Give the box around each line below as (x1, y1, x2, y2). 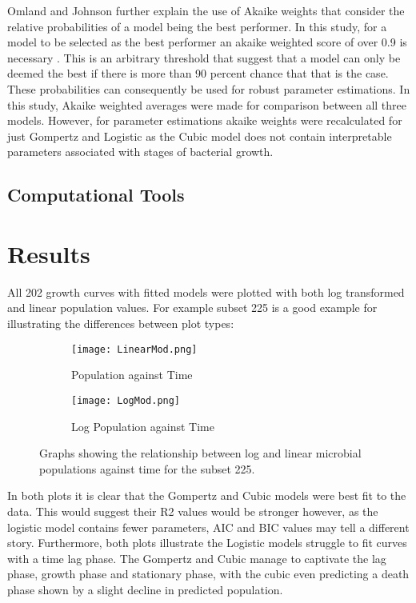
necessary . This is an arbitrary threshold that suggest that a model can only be (7, 49, 401, 66)
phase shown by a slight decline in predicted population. (7, 581, 283, 597)
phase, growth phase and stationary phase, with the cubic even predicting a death (7, 565, 410, 582)
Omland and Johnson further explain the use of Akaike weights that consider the (7, 2, 405, 18)
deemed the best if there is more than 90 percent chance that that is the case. (7, 65, 389, 82)
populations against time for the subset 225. (39, 460, 255, 477)
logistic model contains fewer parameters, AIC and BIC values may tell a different (7, 518, 410, 535)
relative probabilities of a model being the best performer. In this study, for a (7, 18, 387, 34)
